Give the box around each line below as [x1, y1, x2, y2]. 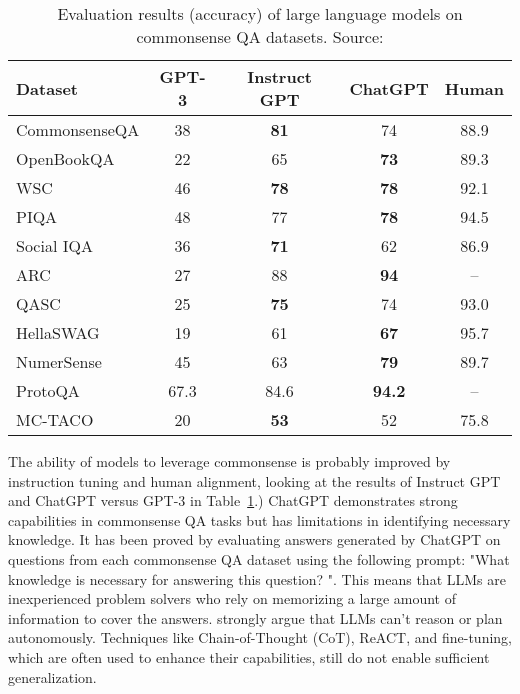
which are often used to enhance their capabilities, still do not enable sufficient [8, 646, 490, 667]
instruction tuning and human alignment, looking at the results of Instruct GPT [8, 470, 501, 491]
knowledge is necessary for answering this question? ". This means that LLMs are [8, 568, 506, 589]
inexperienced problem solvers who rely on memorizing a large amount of [8, 588, 456, 609]
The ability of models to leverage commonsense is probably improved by [8, 451, 451, 471]
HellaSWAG [16, 321, 100, 344]
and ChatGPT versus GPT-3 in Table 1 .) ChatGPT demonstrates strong [8, 490, 458, 511]
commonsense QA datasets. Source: [136, 25, 384, 48]
